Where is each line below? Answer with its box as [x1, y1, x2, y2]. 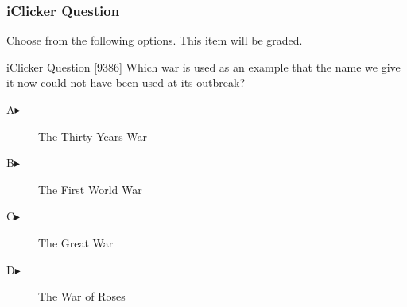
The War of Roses [38, 288, 126, 305]
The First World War [38, 181, 142, 197]
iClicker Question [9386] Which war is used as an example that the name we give [6, 58, 401, 75]
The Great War [38, 234, 114, 251]
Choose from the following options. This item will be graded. [6, 32, 303, 49]
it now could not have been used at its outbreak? [6, 74, 246, 91]
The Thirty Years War [38, 127, 148, 144]
